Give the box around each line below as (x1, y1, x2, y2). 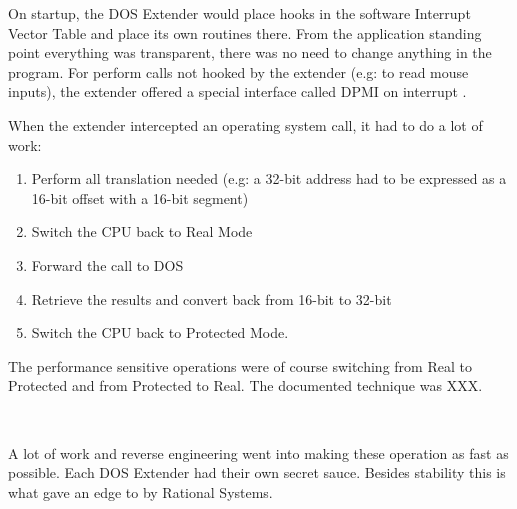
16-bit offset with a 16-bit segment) (31, 187, 249, 208)
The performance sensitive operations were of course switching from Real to (8, 355, 472, 376)
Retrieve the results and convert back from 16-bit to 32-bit (31, 288, 392, 309)
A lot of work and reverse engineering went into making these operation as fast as (8, 442, 509, 463)
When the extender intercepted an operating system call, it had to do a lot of (8, 114, 483, 135)
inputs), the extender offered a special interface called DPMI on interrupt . (8, 81, 467, 102)
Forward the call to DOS (31, 254, 184, 275)
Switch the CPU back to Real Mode (31, 221, 253, 242)
